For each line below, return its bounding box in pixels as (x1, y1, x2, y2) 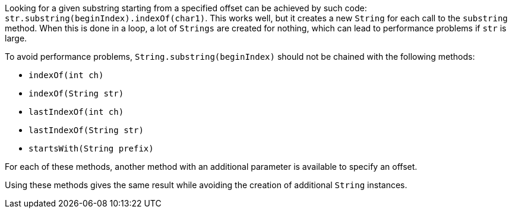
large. (5, 33, 27, 43)
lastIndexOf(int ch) (29, 107, 124, 117)
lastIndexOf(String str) (29, 125, 144, 135)
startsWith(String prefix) (29, 144, 154, 153)
